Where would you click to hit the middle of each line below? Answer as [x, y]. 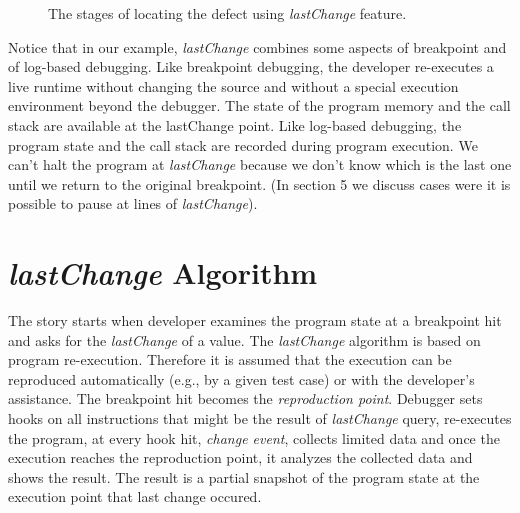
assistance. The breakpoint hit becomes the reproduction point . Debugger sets [245, 398]
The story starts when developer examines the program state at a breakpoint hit [255, 320]
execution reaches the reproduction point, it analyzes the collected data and [240, 457]
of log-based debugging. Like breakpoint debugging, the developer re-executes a [251, 66]
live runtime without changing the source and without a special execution [233, 85]
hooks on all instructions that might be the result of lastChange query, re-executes [260, 418]
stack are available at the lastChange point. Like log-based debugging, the [235, 124]
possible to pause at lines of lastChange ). [133, 203]
